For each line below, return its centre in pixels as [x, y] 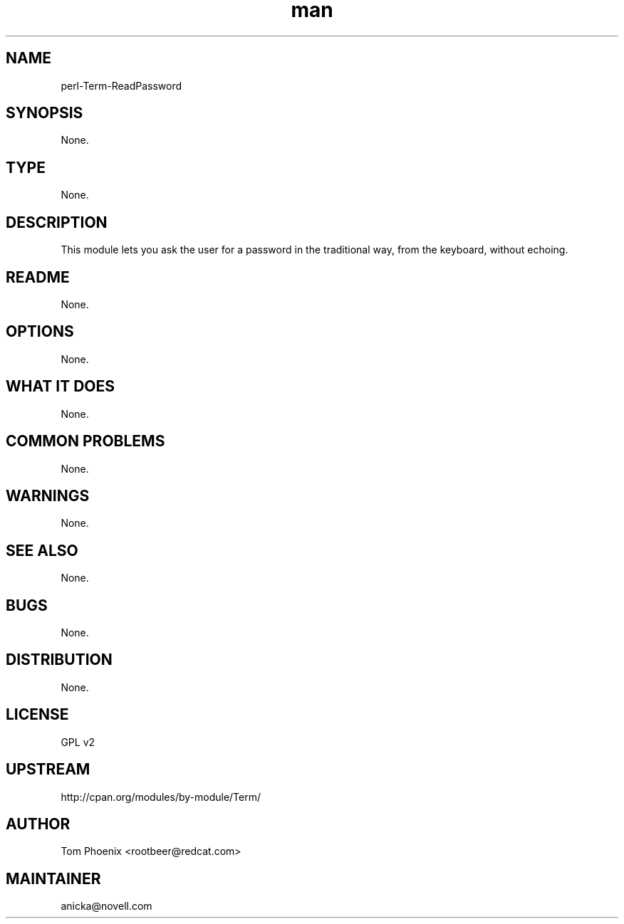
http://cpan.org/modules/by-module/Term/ [161, 797]
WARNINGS [48, 495]
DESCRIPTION [57, 222]
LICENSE [37, 715]
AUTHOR [38, 824]
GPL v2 [78, 742]
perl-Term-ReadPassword [121, 85]
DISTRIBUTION [59, 660]
